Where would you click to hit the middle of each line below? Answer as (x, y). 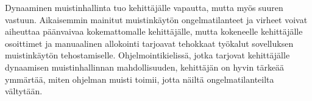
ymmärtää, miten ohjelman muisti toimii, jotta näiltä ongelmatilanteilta (140, 79)
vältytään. (24, 91)
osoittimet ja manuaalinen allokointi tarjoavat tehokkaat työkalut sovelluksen (149, 43)
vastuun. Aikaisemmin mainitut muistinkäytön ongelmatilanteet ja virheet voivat (156, 19)
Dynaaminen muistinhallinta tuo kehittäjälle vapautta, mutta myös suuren (144, 7)
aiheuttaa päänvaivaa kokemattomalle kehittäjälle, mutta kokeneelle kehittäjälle (154, 31)
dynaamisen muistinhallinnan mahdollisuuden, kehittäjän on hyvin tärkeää (145, 67)
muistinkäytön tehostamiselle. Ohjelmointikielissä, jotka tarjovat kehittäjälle (147, 55)
